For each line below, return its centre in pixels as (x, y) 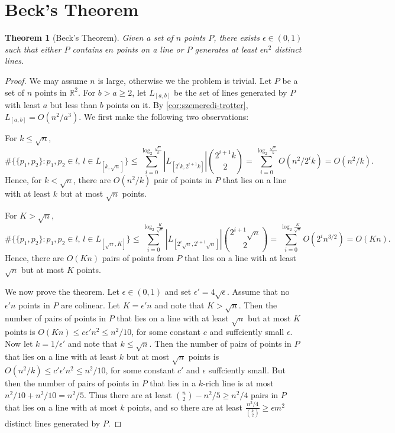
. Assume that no (258, 291)
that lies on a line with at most (61, 407)
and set (178, 291)
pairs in (265, 394)
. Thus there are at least (128, 394)
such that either (33, 49)
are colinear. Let (91, 305)
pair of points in (183, 180)
